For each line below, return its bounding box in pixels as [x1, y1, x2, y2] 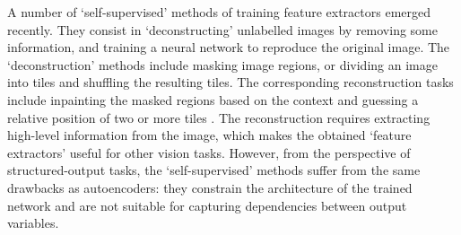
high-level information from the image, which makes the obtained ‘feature [7, 126, 412, 144]
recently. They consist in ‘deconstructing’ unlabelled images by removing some [7, 20, 438, 39]
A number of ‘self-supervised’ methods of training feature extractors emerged [7, 3, 431, 21]
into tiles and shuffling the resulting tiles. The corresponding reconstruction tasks [7, 73, 454, 91]
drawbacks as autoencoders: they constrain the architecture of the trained [7, 178, 413, 196]
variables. [7, 213, 59, 232]
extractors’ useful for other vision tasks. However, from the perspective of [7, 143, 411, 161]
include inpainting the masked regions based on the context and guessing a [7, 90, 419, 109]
